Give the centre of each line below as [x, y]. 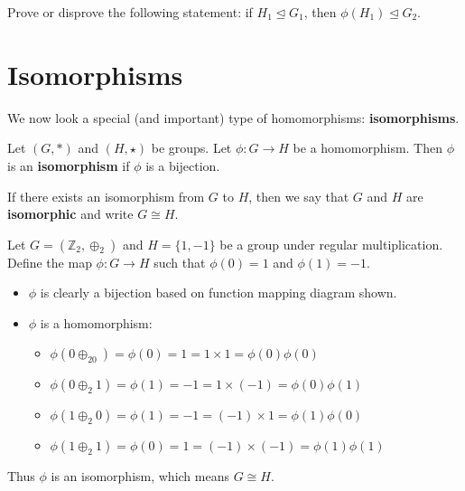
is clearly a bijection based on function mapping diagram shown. [219, 293]
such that [180, 262]
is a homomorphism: [96, 322]
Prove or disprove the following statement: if [130, 12]
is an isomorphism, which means [140, 476]
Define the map [50, 262]
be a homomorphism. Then [368, 148]
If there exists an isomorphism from [106, 196]
